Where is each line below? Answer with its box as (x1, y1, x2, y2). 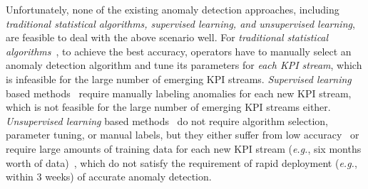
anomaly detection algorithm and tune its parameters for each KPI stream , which (6, 58, 362, 72)
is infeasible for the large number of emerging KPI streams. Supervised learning (6, 71, 352, 86)
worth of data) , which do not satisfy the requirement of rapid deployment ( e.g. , (6, 155, 357, 170)
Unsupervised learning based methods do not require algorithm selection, (6, 113, 328, 128)
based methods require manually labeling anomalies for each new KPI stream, (6, 85, 352, 100)
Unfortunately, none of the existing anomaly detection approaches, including (6, 2, 339, 16)
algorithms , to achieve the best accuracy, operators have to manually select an (6, 43, 352, 58)
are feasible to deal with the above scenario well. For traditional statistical (6, 30, 329, 45)
